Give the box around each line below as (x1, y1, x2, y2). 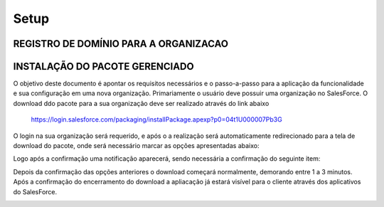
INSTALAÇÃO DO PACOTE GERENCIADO (13, 60, 195, 73)
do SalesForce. (13, 187, 58, 196)
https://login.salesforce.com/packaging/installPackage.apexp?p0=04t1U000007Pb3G (31, 115, 282, 124)
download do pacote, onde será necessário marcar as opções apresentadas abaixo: (13, 142, 260, 150)
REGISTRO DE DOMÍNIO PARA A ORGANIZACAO (13, 38, 229, 50)
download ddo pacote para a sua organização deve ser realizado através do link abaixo (13, 99, 270, 107)
